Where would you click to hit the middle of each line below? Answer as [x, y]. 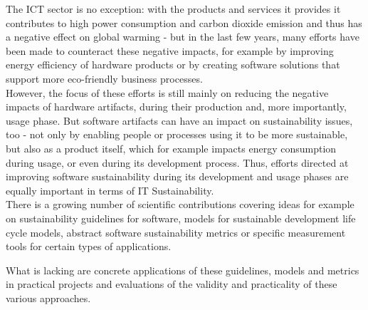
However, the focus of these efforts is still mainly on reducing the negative [167, 92]
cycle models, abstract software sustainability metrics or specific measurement [176, 232]
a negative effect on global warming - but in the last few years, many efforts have [183, 37]
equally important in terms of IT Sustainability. [110, 190]
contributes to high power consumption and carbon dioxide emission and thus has [184, 22]
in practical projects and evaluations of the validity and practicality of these [172, 284]
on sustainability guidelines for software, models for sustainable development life [181, 218]
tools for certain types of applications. [89, 246]
